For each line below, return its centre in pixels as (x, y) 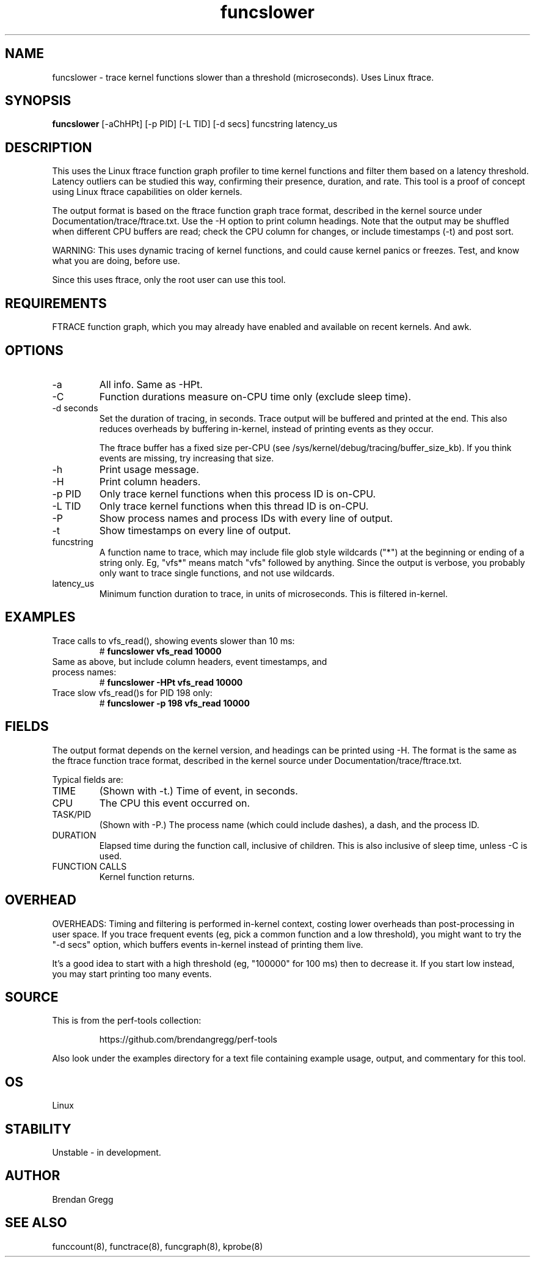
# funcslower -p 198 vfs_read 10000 (174, 703)
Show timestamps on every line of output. (195, 530)
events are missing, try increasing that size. (187, 458)
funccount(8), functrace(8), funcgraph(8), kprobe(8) (158, 1246)
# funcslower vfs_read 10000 (160, 651)
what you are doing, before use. (116, 261)
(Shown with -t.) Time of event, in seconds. (198, 791)
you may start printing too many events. (132, 974)
